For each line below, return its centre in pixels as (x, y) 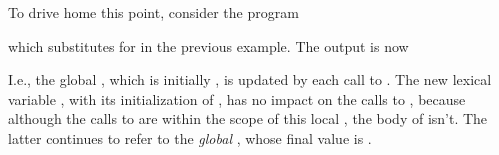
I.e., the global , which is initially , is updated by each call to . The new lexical (250, 79)
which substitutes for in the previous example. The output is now (208, 45)
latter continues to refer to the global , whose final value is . (190, 137)
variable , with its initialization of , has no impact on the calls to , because (237, 98)
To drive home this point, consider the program (153, 12)
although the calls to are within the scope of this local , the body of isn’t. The (248, 118)
